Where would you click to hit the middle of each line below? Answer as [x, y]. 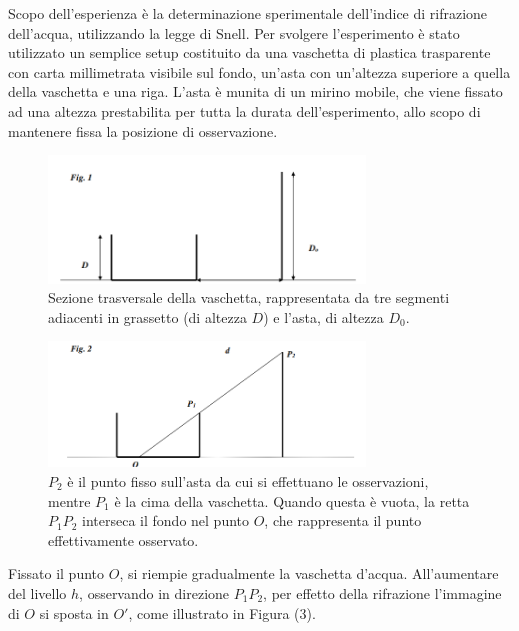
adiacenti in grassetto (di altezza [147, 316]
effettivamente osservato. [123, 539]
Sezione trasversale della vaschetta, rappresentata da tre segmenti [249, 297]
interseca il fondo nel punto [166, 520]
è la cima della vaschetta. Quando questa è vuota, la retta [292, 500]
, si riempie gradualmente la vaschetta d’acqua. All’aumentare [309, 573]
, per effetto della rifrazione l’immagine [382, 592]
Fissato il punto [56, 573]
